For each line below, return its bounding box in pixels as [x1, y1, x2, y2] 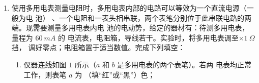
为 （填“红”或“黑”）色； [75, 69, 155, 79]
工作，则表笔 [23, 69, 67, 79]
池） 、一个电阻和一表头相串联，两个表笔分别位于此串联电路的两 [35, 12, 252, 23]
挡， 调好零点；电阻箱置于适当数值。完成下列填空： [11, 42, 185, 53]
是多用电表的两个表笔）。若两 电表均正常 [117, 59, 252, 69]
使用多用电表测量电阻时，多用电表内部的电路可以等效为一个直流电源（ [11, 3, 247, 13]
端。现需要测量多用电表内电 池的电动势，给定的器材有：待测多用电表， [11, 22, 249, 33]
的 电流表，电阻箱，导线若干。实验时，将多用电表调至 [58, 32, 239, 43]
